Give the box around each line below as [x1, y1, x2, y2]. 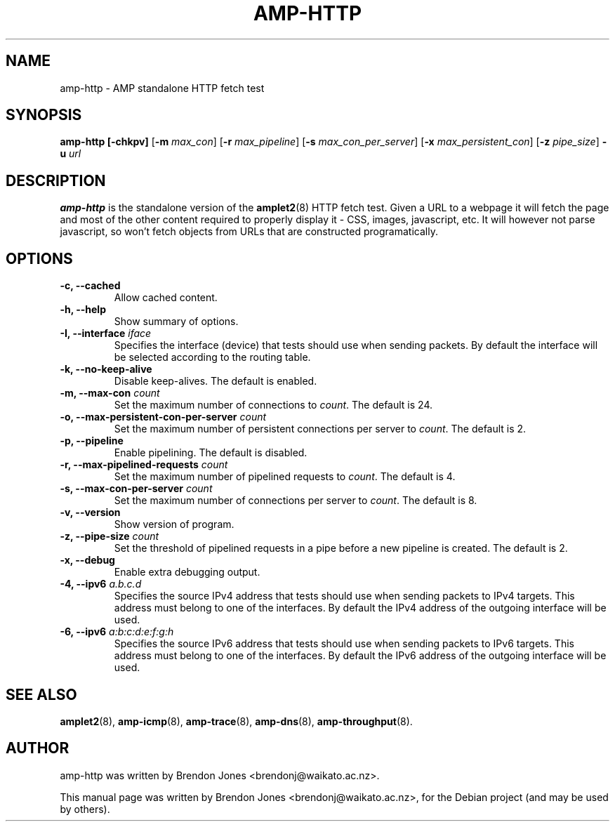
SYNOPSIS [6, 106, 82, 124]
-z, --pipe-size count [60, 530, 159, 543]
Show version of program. [114, 518, 234, 531]
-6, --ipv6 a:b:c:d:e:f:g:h [60, 626, 174, 638]
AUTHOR [6, 739, 70, 757]
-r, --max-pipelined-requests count [60, 458, 228, 471]
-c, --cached [60, 279, 121, 292]
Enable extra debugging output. [114, 566, 260, 578]
